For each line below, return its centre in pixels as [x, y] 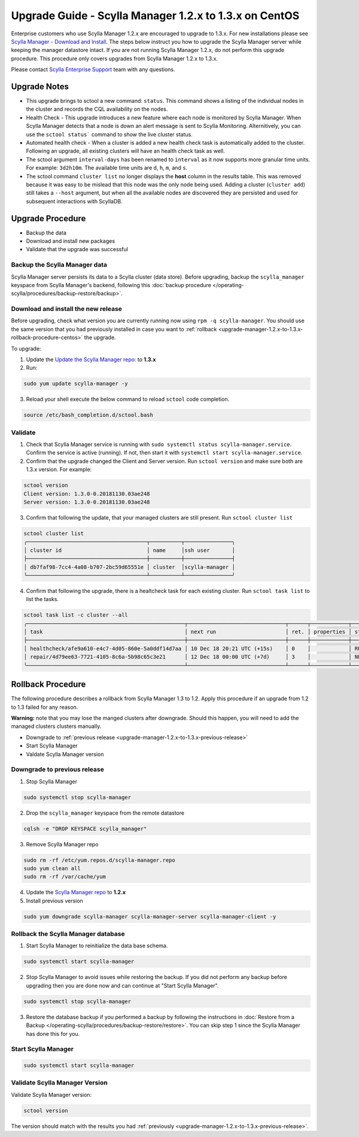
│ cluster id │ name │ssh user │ [130, 550]
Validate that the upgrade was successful [77, 249]
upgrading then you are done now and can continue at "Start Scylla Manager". [122, 985]
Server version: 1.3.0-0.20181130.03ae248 [87, 502]
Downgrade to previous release [57, 770]
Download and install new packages [71, 241]
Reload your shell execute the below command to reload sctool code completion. [128, 399]
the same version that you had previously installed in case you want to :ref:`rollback [114, 329]
